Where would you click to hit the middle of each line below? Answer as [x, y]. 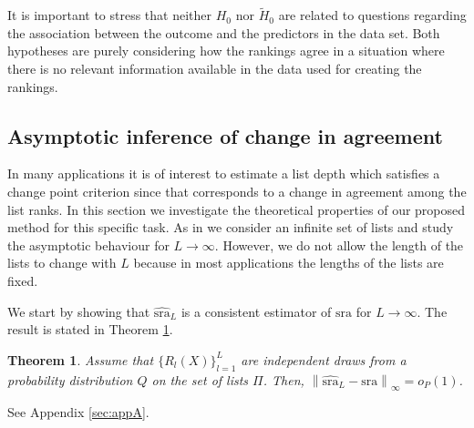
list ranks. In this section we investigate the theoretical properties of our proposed [237, 209]
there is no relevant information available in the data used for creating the [215, 68]
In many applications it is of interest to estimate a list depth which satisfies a [224, 173]
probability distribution [70, 379]
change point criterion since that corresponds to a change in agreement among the [237, 191]
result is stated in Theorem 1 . [90, 329]
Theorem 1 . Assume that [81, 359]
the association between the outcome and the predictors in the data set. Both [224, 32]
